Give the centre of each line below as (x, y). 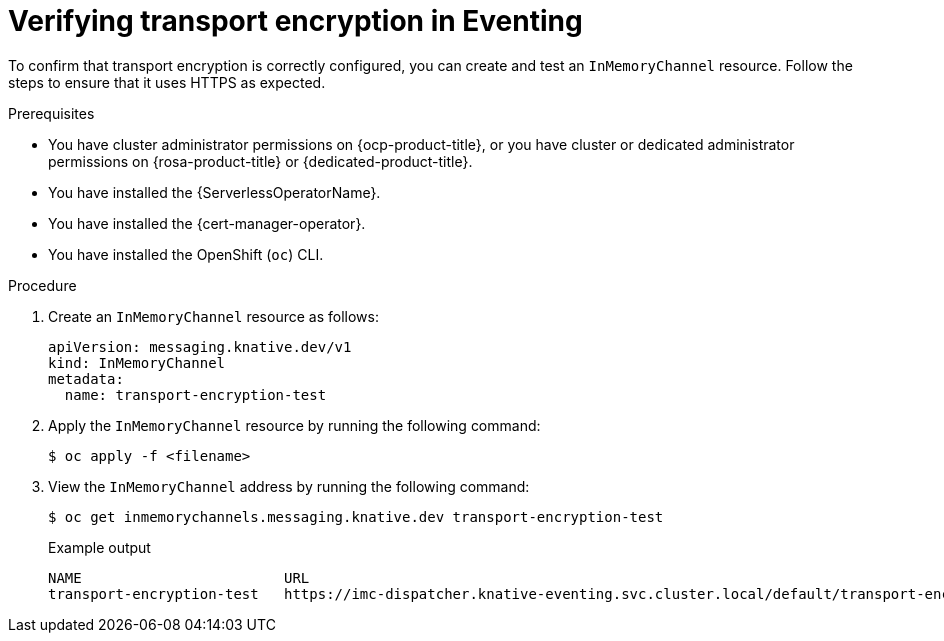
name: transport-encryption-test (195, 394)
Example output (99, 547)
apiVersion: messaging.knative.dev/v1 (200, 346)
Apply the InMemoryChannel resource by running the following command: (294, 425)
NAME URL (179, 577)
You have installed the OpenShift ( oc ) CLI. (186, 254)
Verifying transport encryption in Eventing (295, 21)
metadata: (86, 378)
